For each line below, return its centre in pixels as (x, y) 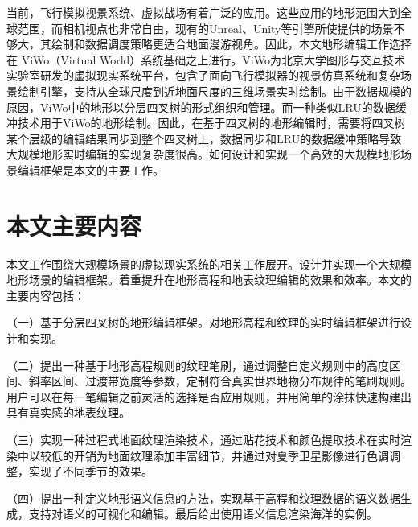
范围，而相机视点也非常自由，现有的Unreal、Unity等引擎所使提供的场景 (205, 28)
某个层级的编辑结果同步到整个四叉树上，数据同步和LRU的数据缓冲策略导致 (204, 138)
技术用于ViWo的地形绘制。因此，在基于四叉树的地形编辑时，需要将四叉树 (211, 123)
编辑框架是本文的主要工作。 (90, 169)
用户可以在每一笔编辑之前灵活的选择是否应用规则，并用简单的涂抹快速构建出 (209, 396)
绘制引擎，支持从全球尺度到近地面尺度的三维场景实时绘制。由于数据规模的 (214, 91)
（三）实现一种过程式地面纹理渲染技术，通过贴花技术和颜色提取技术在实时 (203, 439)
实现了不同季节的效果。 (90, 471)
